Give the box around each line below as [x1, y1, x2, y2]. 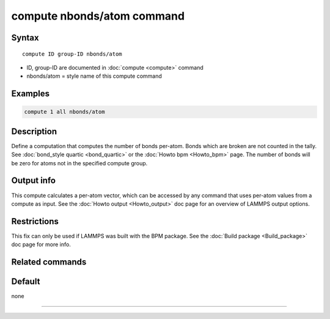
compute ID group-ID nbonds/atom [22, 50, 122, 58]
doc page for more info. [11, 241, 71, 248]
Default [11, 276, 40, 287]
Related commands [11, 257, 87, 268]
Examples [11, 89, 50, 99]
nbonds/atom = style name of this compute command [26, 72, 162, 80]
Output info [11, 175, 56, 186]
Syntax [11, 32, 39, 43]
